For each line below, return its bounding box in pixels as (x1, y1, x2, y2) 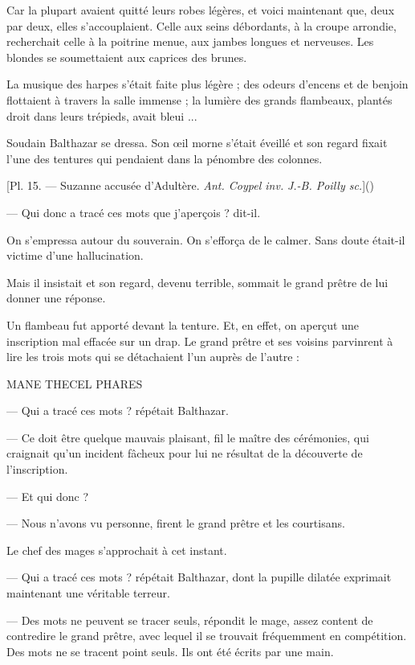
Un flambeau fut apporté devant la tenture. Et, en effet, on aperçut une (6, 316, 359, 333)
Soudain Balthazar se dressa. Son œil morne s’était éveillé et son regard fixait (6, 134, 388, 151)
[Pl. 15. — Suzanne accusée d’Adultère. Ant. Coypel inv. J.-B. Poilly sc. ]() (6, 177, 374, 194)
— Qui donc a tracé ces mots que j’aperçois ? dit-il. (6, 203, 261, 220)
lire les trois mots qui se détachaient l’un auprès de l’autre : (6, 348, 299, 365)
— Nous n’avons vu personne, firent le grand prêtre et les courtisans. (6, 515, 345, 532)
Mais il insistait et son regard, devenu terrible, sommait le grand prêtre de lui (6, 273, 389, 290)
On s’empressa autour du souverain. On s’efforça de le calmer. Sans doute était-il (6, 231, 405, 248)
